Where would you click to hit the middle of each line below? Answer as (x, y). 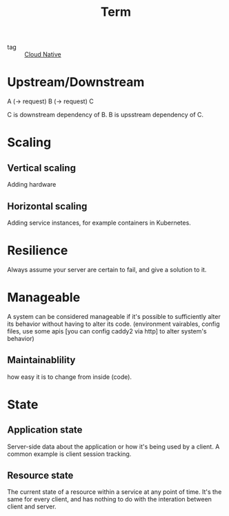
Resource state (40, 476)
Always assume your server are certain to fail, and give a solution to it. (107, 269)
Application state (45, 430)
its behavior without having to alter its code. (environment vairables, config (113, 324)
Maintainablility (41, 360)
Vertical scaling (41, 168)
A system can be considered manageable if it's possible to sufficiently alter (114, 316)
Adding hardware (32, 185)
